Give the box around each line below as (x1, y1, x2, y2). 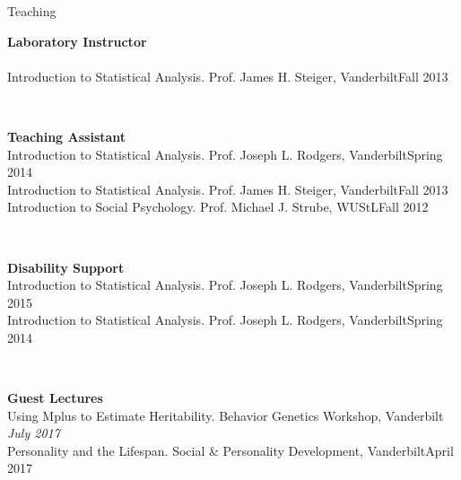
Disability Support (7, 257, 125, 276)
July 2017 (7, 423, 60, 442)
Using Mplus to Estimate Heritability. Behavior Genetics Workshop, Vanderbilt (7, 406, 444, 424)
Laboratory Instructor (7, 31, 147, 50)
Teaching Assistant (7, 127, 126, 145)
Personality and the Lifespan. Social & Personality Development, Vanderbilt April (7, 441, 454, 459)
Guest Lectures (7, 388, 103, 407)
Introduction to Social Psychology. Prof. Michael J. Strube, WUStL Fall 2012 (7, 197, 429, 216)
